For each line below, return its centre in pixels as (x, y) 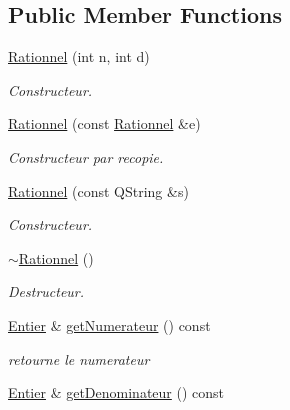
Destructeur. (46, 291)
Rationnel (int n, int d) (79, 56)
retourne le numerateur (79, 358)
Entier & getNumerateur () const (109, 324)
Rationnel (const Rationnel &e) (104, 123)
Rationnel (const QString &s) (98, 190)
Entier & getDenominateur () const (116, 392)
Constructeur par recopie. (86, 156)
